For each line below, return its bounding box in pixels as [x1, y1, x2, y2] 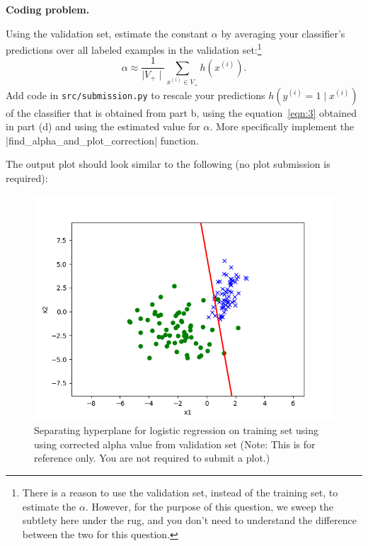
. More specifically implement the [209, 119, 355, 134]
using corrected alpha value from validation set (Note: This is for [34, 436, 316, 451]
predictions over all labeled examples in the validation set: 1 [6, 40, 262, 57]
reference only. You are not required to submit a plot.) [34, 450, 270, 465]
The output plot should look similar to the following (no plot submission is [6, 157, 330, 171]
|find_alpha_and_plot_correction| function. [6, 132, 199, 147]
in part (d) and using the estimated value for [6, 119, 200, 134]
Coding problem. [6, 2, 90, 16]
